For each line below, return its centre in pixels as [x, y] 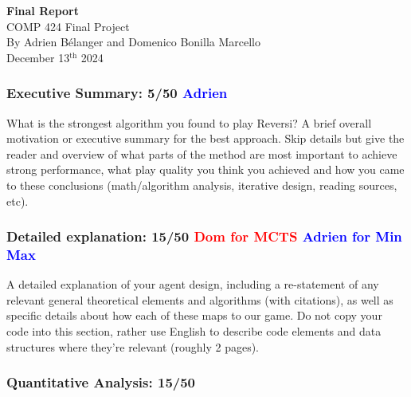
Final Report [43, 10]
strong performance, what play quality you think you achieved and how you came [205, 169]
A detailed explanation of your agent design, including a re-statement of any [193, 284]
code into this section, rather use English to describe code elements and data [194, 331]
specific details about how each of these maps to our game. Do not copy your [194, 315]
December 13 [38, 57]
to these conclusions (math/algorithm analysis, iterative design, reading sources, [202, 185]
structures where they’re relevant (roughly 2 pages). [133, 346]
